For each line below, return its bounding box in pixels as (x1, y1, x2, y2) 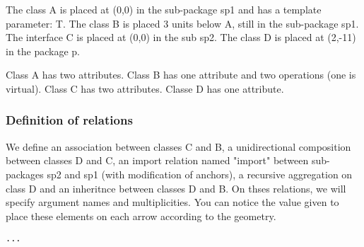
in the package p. (6, 43, 80, 58)
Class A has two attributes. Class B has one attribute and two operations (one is (6, 67, 356, 82)
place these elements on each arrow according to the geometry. (6, 208, 276, 223)
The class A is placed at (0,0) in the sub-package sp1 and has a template (6, 2, 322, 16)
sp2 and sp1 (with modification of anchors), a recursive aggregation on (47, 166, 353, 181)
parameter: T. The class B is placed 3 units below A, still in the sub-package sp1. (6, 16, 359, 30)
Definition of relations (6, 111, 133, 129)
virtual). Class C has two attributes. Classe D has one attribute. (6, 81, 284, 96)
